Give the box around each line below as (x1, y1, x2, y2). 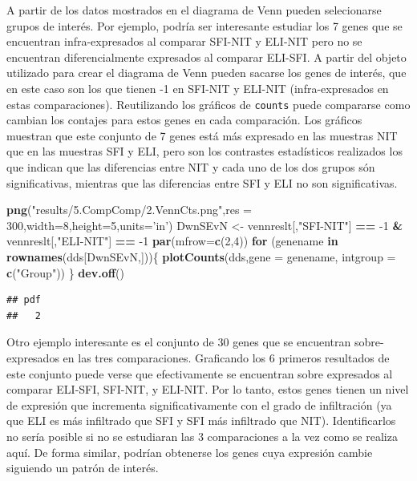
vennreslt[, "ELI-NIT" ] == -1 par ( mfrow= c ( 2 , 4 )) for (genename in (6, 232, 338, 249)
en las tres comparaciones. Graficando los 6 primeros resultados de (63, 349, 390, 366)
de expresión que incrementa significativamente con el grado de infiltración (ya (6, 396, 392, 413)
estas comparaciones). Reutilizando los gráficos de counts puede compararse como (6, 95, 411, 112)
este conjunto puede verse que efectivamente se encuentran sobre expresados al (6, 365, 393, 382)
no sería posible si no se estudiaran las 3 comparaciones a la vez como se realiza (6, 427, 398, 444)
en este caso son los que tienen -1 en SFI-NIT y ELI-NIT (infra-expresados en (6, 79, 389, 96)
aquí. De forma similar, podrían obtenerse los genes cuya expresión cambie (6, 443, 373, 460)
